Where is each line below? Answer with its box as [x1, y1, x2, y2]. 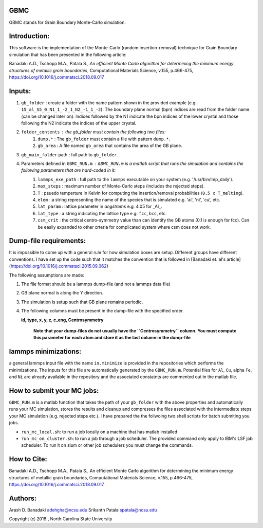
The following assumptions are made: [9, 272, 85, 278]
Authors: [9, 494, 37, 502]
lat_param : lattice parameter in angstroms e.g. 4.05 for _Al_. [38, 203, 162, 209]
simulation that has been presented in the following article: [9, 52, 127, 57]
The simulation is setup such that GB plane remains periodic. [21, 299, 143, 305]
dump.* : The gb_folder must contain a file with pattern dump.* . [38, 136, 170, 142]
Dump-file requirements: [9, 237, 86, 245]
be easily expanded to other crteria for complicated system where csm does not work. [38, 224, 211, 230]
